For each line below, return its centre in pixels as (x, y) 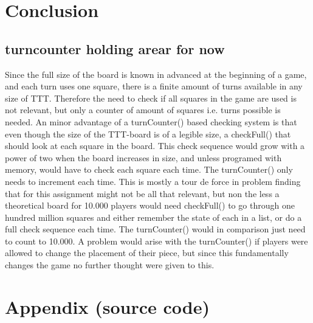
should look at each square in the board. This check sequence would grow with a (155, 146)
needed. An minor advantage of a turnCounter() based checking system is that (151, 121)
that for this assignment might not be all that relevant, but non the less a (142, 193)
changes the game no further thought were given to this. (110, 265)
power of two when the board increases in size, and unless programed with (143, 157)
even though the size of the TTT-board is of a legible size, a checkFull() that (148, 134)
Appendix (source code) (107, 306)
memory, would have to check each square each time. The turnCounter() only (149, 169)
